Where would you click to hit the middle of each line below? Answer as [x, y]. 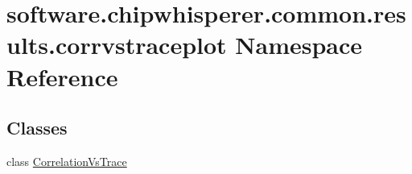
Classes [37, 128]
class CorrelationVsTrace [67, 161]
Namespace [299, 45]
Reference [62, 76]
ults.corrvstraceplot [117, 45]
